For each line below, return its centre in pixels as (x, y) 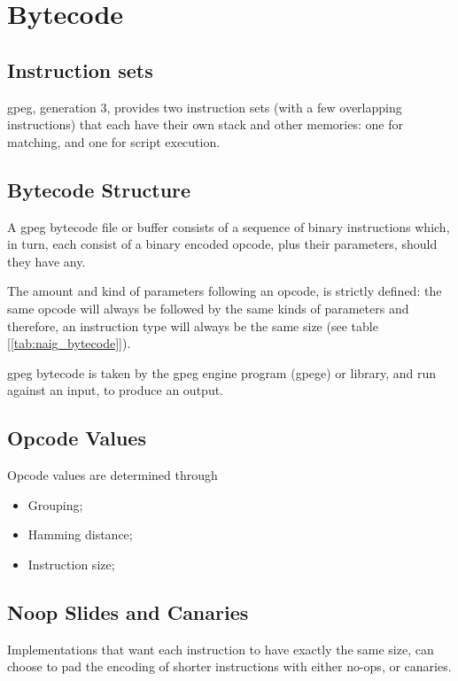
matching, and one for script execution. (114, 141)
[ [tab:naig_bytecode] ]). (69, 343)
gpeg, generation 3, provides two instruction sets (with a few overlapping (205, 107)
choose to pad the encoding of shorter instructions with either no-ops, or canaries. (229, 666)
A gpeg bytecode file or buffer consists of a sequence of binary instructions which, (229, 226)
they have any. (47, 261)
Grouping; (55, 504)
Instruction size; (71, 564)
